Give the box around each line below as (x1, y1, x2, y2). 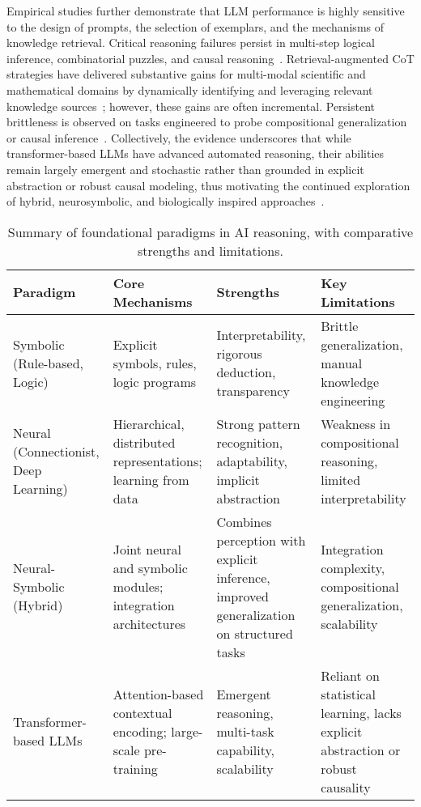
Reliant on (321, 665, 380, 685)
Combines (216, 512, 272, 531)
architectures (113, 614, 186, 634)
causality (321, 777, 371, 796)
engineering (321, 390, 385, 410)
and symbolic (113, 559, 188, 578)
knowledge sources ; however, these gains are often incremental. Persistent (6, 97, 376, 114)
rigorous (216, 344, 262, 363)
